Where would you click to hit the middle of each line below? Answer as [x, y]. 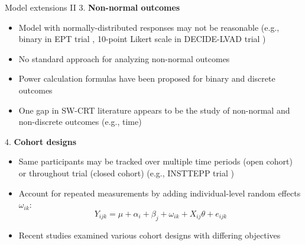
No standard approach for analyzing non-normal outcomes [124, 58]
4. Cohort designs [40, 141]
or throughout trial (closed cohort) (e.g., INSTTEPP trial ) [126, 173]
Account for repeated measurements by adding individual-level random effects [160, 193]
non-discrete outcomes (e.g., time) [80, 122]
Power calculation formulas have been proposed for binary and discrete [147, 78]
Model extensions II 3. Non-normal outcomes [93, 7]
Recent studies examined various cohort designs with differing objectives [150, 235]
